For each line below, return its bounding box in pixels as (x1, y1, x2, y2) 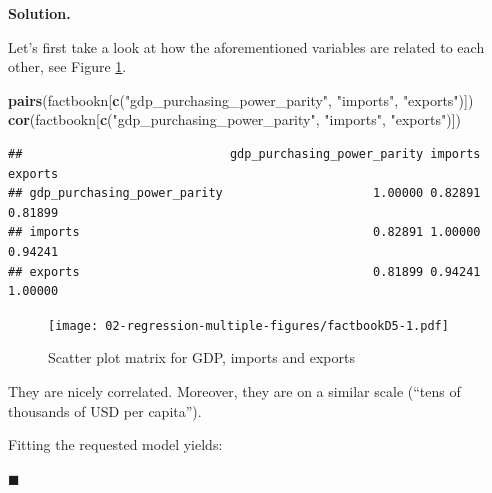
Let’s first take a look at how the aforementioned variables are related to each (8, 36, 485, 57)
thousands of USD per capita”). (8, 400, 202, 421)
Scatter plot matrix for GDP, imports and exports (48, 347, 355, 368)
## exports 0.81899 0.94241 (8, 264, 481, 279)
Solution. (8, 3, 71, 23)
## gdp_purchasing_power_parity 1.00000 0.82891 (8, 186, 481, 201)
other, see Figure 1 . (8, 56, 127, 77)
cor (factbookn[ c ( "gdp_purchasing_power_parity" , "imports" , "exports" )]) (8, 109, 461, 130)
